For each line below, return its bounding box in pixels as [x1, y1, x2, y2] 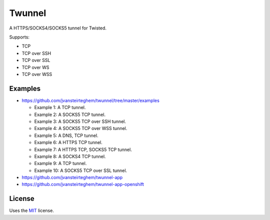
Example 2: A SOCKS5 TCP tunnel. [34, 111, 106, 117]
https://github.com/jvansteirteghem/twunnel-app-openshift [21, 181, 144, 187]
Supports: [9, 34, 30, 40]
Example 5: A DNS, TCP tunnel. [34, 132, 98, 138]
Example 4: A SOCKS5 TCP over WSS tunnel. [34, 125, 127, 131]
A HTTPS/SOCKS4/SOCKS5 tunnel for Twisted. [9, 25, 107, 31]
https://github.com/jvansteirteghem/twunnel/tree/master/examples [21, 97, 159, 103]
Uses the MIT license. [9, 207, 54, 213]
